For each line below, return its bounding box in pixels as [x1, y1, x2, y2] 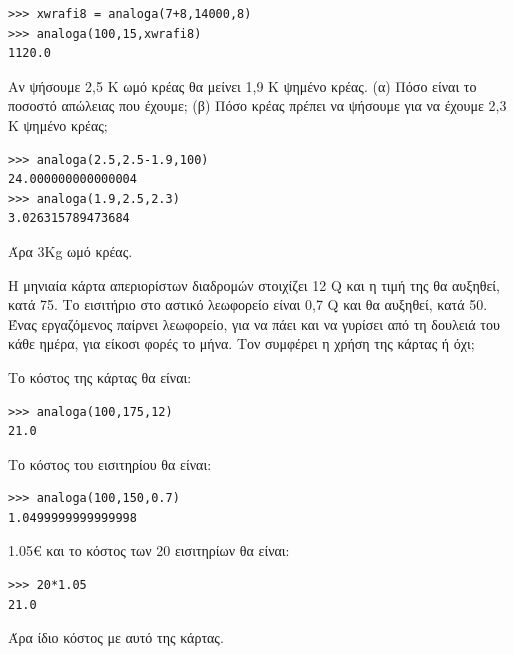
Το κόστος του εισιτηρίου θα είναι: [8, 453, 212, 474]
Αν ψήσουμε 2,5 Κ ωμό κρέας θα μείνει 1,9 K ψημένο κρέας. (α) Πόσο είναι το [8, 75, 477, 96]
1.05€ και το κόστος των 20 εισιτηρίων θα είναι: [8, 540, 290, 561]
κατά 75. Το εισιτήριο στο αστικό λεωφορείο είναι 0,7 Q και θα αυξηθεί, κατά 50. [8, 294, 488, 315]
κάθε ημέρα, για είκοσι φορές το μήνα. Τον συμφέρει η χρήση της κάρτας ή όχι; [8, 333, 475, 354]
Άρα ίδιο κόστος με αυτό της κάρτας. [8, 627, 224, 648]
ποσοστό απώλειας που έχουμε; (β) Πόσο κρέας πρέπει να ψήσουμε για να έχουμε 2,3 [8, 95, 507, 116]
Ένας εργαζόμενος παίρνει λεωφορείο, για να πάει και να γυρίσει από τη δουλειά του [8, 313, 500, 334]
